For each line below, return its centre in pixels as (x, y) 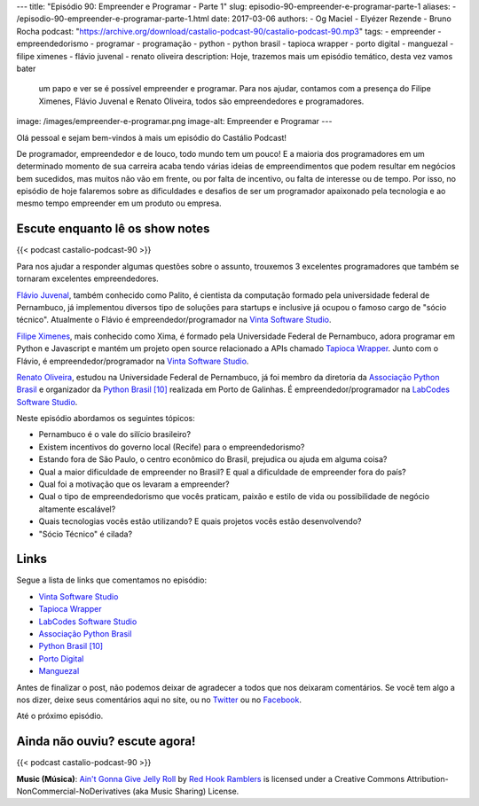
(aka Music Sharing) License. (186, 791)
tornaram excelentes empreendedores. (87, 278)
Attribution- (428, 779)
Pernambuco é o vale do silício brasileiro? (114, 434)
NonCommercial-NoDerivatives (74, 791)
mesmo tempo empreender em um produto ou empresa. (119, 203)
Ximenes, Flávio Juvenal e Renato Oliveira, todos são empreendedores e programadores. (201, 101)
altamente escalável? (77, 509)
